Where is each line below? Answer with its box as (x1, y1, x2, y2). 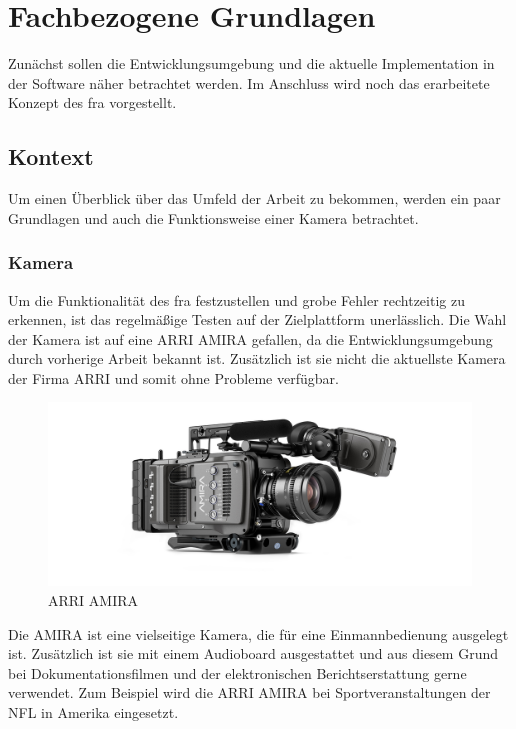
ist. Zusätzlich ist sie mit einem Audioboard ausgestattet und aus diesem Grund (8, 643, 498, 664)
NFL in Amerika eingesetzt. (8, 701, 179, 722)
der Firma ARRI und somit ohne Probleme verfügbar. (8, 367, 339, 388)
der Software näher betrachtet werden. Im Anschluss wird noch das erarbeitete (8, 72, 490, 93)
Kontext (8, 141, 94, 172)
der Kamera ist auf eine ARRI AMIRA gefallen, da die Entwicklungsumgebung (8, 328, 493, 349)
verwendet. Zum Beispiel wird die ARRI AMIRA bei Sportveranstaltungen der (8, 682, 491, 703)
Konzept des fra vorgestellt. (8, 92, 177, 113)
